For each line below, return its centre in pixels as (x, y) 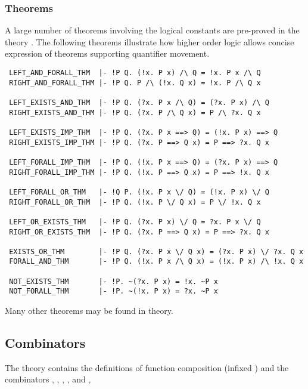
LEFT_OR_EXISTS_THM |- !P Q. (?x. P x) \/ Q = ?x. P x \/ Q (135, 222)
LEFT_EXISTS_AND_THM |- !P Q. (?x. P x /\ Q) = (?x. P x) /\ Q (139, 102)
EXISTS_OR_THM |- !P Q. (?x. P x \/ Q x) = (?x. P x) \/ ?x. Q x (156, 251)
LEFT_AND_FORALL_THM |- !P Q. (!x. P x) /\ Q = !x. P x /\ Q (135, 73)
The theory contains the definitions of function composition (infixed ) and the (147, 367)
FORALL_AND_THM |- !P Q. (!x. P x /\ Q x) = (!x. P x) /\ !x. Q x (156, 262)
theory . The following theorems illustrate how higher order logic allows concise (150, 41)
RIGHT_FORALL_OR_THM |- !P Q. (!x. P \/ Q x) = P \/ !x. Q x (135, 202)
